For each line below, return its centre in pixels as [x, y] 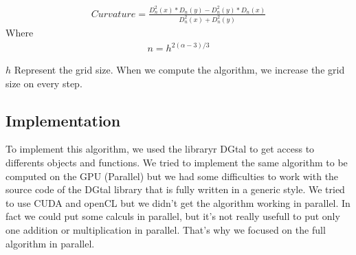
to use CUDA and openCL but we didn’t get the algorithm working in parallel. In [178, 202]
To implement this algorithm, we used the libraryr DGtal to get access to [160, 149]
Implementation [63, 120]
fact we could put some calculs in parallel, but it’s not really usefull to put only [173, 216]
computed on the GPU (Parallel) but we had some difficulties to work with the [172, 176]
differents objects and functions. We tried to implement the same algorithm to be [177, 163]
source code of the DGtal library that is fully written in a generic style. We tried [175, 189]
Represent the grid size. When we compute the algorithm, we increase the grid [179, 70]
